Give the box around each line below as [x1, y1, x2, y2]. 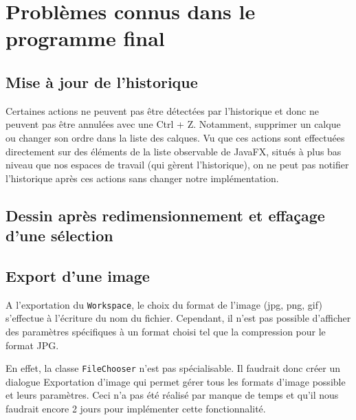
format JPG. [5, 338, 59, 352]
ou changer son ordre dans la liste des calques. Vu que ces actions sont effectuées [5, 130, 345, 144]
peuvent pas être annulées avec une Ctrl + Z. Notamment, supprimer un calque [5, 117, 341, 131]
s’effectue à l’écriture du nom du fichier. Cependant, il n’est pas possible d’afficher [5, 311, 351, 325]
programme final [5, 24, 165, 52]
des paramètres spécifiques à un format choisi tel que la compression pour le [5, 324, 326, 338]
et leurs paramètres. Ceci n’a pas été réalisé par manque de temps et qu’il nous [5, 388, 339, 402]
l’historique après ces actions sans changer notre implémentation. [5, 170, 279, 185]
